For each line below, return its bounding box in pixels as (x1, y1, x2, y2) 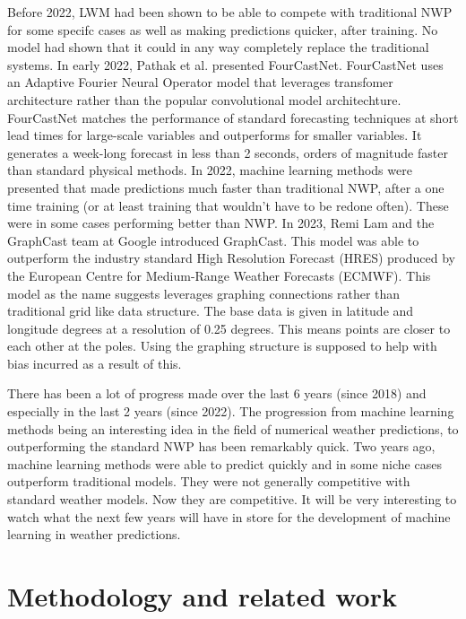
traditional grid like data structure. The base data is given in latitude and (7, 301, 414, 320)
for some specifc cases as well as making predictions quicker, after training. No (7, 20, 438, 39)
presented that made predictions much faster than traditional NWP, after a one (7, 178, 444, 196)
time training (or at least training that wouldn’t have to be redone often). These (7, 196, 449, 214)
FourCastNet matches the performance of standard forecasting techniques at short (7, 108, 459, 126)
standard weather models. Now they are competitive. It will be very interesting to (7, 490, 457, 509)
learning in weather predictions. (7, 525, 181, 544)
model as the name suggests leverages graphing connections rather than (7, 283, 401, 302)
